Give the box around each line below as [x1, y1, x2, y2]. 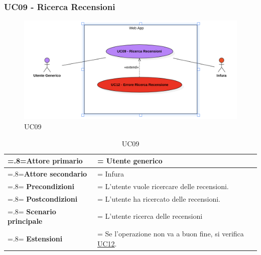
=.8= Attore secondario [8, 168, 87, 179]
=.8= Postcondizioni [8, 193, 78, 204]
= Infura [97, 168, 124, 179]
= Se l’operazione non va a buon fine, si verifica [97, 228, 244, 239]
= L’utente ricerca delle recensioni [97, 211, 203, 221]
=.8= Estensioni [8, 233, 63, 243]
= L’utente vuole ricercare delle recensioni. [97, 181, 229, 191]
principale [8, 216, 43, 226]
